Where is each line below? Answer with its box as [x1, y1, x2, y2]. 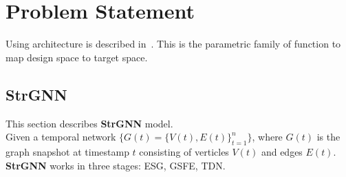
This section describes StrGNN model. [6, 116, 173, 130]
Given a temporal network [6, 129, 116, 144]
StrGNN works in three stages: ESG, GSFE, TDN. [6, 158, 226, 172]
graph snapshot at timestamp [6, 144, 129, 158]
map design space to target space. [6, 50, 148, 64]
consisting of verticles [139, 144, 229, 158]
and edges [261, 144, 303, 158]
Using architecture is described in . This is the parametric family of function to [6, 37, 341, 51]
